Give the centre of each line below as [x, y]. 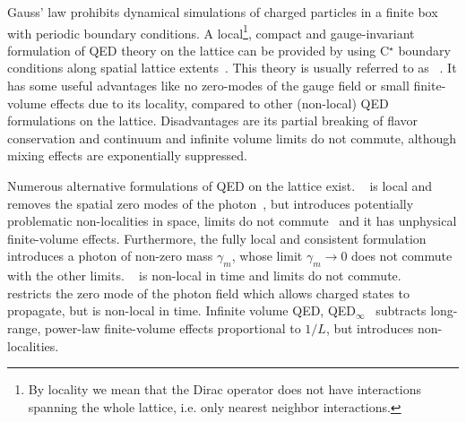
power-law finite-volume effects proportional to [173, 327]
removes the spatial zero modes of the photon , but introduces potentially [211, 203]
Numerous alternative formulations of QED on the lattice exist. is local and [220, 185]
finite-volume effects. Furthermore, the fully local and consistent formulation [217, 238]
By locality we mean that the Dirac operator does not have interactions [224, 389]
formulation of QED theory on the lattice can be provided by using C [198, 50]
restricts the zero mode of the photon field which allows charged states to [208, 293]
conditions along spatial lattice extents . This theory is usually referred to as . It [232, 68]
